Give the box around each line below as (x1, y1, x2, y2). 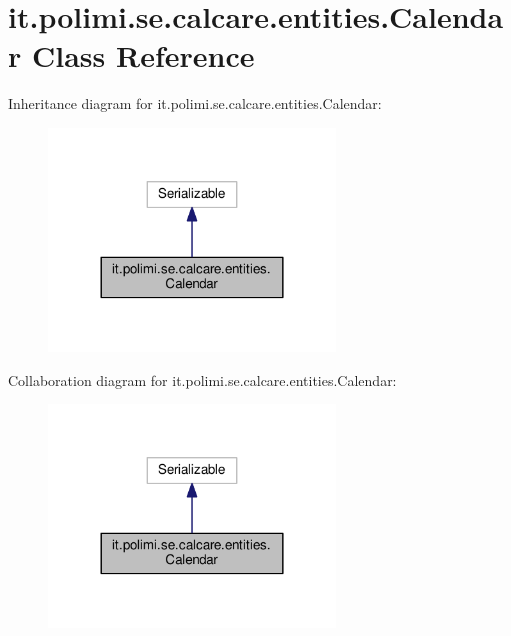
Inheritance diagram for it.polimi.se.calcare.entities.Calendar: (8, 93, 382, 114)
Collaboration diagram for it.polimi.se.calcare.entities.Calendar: (8, 369, 397, 390)
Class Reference (31, 35, 255, 76)
